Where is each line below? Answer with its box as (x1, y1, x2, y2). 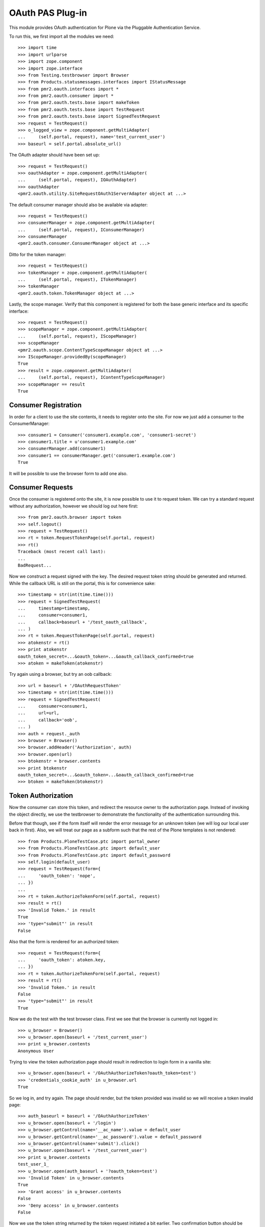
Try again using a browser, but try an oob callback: (9, 671, 112, 677)
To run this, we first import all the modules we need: (9, 33, 114, 39)
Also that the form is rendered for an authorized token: (9, 939, 119, 945)
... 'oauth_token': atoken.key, (18, 957, 106, 963)
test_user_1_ (18, 1161, 49, 1167)
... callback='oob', (18, 717, 78, 722)
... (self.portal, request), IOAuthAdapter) (18, 177, 137, 183)
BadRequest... (18, 562, 52, 568)
